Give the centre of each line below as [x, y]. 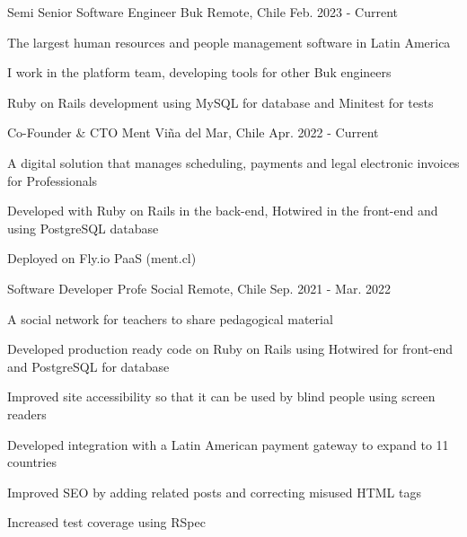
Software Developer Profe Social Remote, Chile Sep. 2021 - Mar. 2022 [199, 288]
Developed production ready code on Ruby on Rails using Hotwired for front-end [230, 349]
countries [32, 462]
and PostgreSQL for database [88, 366]
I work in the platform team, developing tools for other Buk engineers [199, 72]
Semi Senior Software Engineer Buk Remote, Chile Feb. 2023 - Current [203, 12]
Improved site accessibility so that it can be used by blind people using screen [221, 396]
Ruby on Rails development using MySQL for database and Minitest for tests [220, 102]
